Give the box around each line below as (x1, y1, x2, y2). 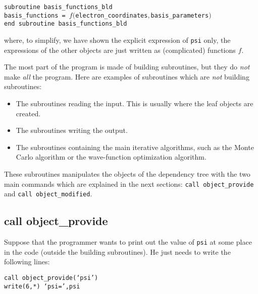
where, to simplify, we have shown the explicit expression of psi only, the (4, 34, 231, 45)
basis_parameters (150, 12, 209, 19)
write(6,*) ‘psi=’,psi (4, 282, 80, 290)
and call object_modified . (4, 188, 92, 199)
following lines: (4, 256, 50, 267)
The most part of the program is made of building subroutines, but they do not (4, 61, 250, 72)
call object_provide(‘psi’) (4, 274, 98, 281)
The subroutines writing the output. (16, 125, 128, 135)
